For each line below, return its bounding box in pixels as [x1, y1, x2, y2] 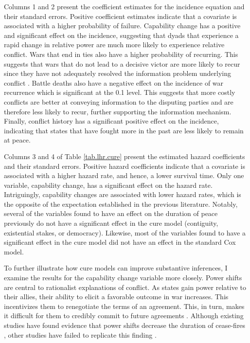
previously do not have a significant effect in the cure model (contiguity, [4, 218, 218, 228]
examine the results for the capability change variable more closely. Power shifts [4, 272, 242, 283]
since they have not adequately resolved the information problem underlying [4, 68, 232, 78]
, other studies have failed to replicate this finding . [4, 329, 157, 340]
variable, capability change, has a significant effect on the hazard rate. [4, 180, 213, 190]
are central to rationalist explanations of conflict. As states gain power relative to [4, 282, 246, 292]
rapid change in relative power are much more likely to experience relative [4, 39, 225, 50]
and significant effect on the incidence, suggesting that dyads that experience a [4, 30, 239, 40]
